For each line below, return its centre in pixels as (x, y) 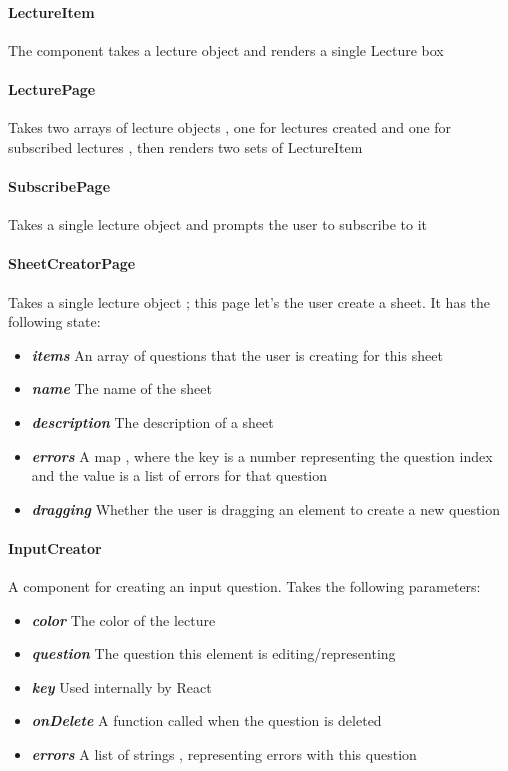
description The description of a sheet (152, 421)
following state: (54, 321)
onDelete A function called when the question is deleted (206, 720)
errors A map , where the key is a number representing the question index (262, 455)
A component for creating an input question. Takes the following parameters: (244, 586)
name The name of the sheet (121, 388)
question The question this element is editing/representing (213, 653)
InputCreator (55, 547)
